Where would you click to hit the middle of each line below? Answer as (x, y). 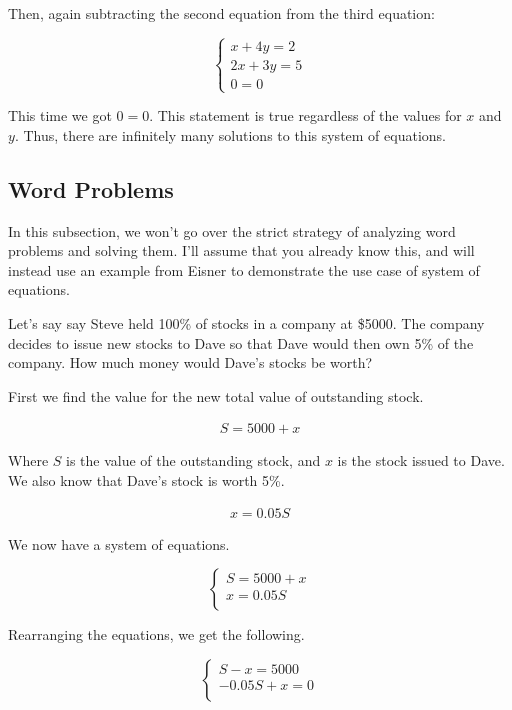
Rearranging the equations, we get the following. (156, 634)
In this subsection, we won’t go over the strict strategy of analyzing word (232, 230)
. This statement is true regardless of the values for (305, 115)
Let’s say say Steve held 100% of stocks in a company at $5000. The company (246, 322)
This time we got (60, 115)
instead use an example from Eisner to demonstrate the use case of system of (244, 269)
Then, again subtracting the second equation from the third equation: (221, 13)
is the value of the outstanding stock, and (193, 460)
